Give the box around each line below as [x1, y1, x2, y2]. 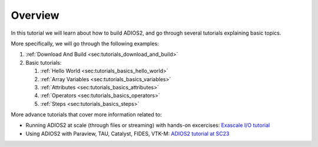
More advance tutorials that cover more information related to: [11, 111, 162, 118]
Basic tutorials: [25, 59, 62, 66]
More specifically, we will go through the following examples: [11, 40, 159, 47]
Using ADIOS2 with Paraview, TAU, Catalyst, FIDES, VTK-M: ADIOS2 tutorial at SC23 [25, 130, 230, 137]
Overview [11, 9, 59, 22]
